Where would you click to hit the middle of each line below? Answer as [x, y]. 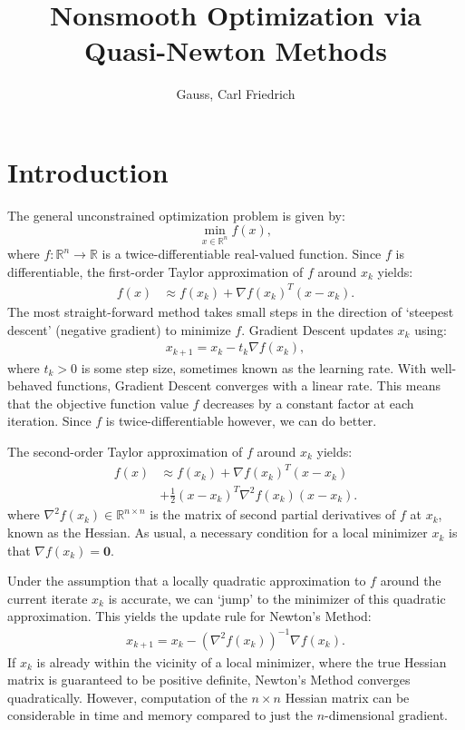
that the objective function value [98, 403]
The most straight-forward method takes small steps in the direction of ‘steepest [231, 311]
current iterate [48, 598]
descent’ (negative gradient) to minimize [119, 329]
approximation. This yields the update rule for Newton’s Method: [189, 616]
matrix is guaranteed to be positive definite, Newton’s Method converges [209, 680]
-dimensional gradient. [386, 715]
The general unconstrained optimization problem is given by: [176, 215]
